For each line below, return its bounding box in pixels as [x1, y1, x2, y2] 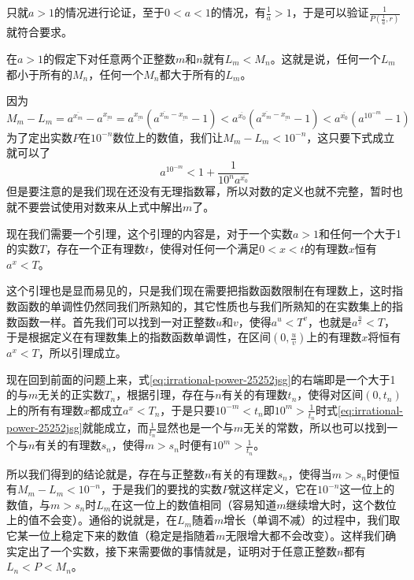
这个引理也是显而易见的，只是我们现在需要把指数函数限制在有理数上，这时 [6, 282, 392, 299]
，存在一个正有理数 [46, 240, 146, 257]
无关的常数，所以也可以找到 [243, 419, 387, 436]
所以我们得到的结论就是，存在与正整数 [6, 465, 205, 481]
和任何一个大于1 [319, 225, 402, 241]
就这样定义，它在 [229, 481, 317, 497]
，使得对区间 [297, 386, 364, 403]
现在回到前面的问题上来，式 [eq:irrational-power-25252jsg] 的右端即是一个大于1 [6, 370, 396, 387]
